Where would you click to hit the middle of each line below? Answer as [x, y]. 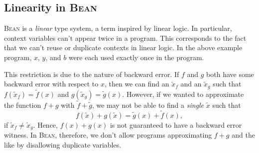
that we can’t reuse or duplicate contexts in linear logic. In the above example [123, 47]
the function [23, 105]
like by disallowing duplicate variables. [63, 144]
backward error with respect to [51, 84]
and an [191, 84]
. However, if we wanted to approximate [183, 94]
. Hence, [45, 124]
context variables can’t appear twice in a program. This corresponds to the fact [125, 38]
